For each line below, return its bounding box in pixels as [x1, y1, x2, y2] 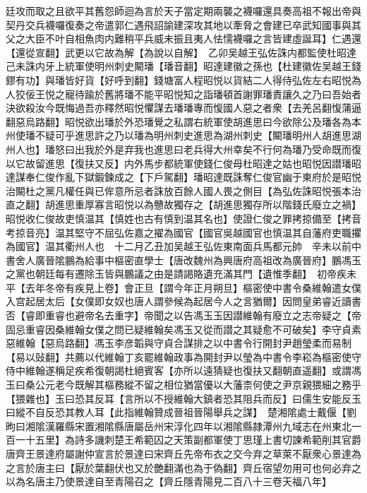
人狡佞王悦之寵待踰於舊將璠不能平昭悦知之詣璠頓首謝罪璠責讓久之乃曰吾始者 [6, 86, 361, 101]
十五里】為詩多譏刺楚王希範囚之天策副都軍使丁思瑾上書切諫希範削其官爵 [25, 432, 361, 447]
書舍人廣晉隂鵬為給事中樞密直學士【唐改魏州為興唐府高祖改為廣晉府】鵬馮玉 [6, 252, 361, 267]
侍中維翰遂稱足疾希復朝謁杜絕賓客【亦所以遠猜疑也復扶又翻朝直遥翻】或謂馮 [6, 363, 361, 378]
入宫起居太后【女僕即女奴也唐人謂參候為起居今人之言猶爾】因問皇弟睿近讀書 [6, 294, 361, 309]
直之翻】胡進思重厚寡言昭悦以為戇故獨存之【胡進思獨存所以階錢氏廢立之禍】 [6, 197, 361, 212]
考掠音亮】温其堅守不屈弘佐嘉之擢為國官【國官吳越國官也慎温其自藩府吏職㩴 [6, 225, 361, 239]
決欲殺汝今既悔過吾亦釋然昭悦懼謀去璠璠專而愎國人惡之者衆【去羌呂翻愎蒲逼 [6, 100, 361, 115]
